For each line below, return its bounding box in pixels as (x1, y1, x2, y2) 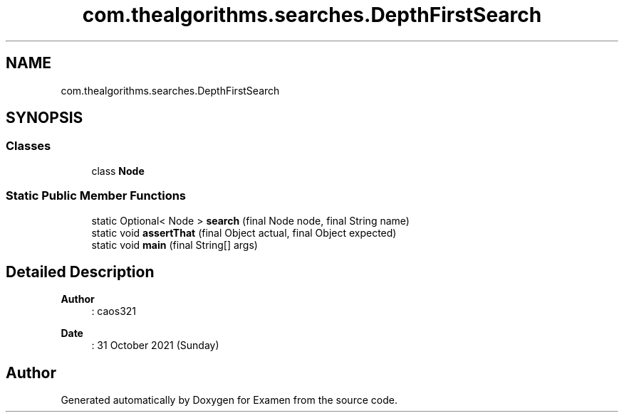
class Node (91, 164, 145, 177)
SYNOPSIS (6, 109, 83, 127)
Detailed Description (6, 262, 155, 281)
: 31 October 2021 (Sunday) (91, 339, 219, 352)
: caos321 (91, 305, 137, 318)
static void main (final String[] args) (91, 238, 258, 251)
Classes (6, 139, 51, 154)
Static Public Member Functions (6, 188, 187, 203)
